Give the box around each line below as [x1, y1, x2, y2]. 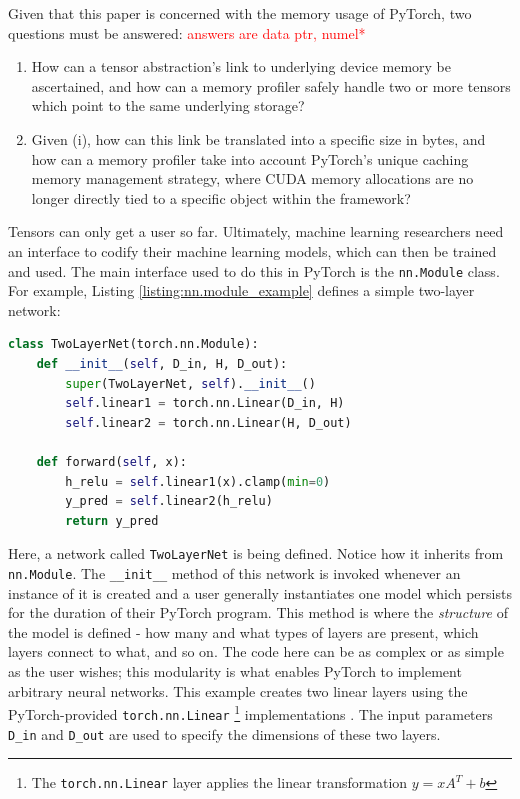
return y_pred [65, 513, 159, 528]
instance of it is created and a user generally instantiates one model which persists [8, 582, 512, 603]
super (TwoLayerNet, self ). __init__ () [65, 376, 316, 391]
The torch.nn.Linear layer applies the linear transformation [31, 772, 408, 793]
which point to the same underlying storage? [31, 95, 305, 116]
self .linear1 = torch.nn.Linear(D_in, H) [65, 396, 345, 411]
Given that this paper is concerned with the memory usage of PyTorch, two [8, 3, 472, 23]
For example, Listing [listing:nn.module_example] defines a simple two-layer [8, 280, 475, 301]
